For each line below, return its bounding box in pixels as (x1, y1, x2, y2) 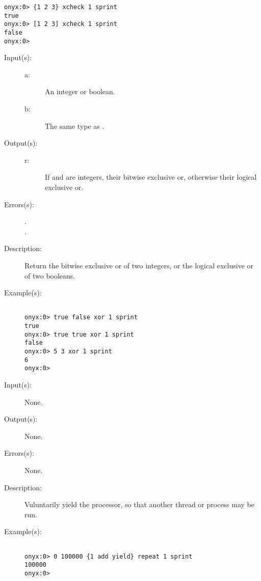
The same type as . (45, 120, 105, 131)
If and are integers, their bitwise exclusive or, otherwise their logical (45, 172, 257, 182)
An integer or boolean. (45, 86, 115, 97)
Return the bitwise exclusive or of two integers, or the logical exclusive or (24, 260, 254, 270)
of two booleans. (24, 270, 75, 281)
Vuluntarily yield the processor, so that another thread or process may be (24, 499, 255, 510)
